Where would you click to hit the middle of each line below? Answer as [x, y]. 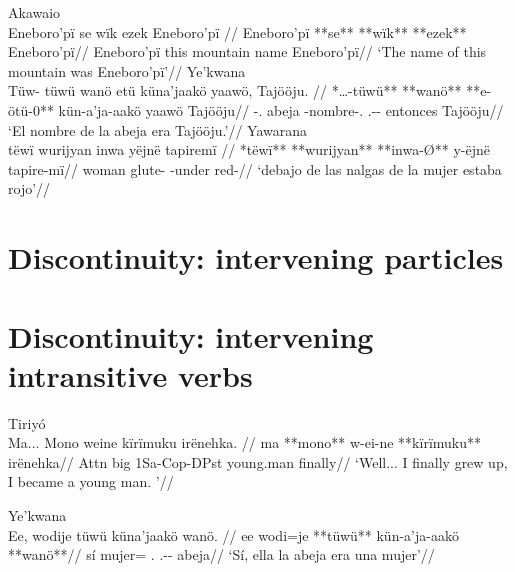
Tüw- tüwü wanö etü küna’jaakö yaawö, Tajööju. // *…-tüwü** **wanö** [235, 90]
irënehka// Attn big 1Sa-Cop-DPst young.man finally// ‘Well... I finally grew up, [258, 461]
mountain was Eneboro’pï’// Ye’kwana [127, 70]
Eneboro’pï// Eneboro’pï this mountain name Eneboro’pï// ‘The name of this [247, 51]
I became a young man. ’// [91, 481]
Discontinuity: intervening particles [256, 257]
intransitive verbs [130, 374]
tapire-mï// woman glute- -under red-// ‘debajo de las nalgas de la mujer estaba [255, 168]
